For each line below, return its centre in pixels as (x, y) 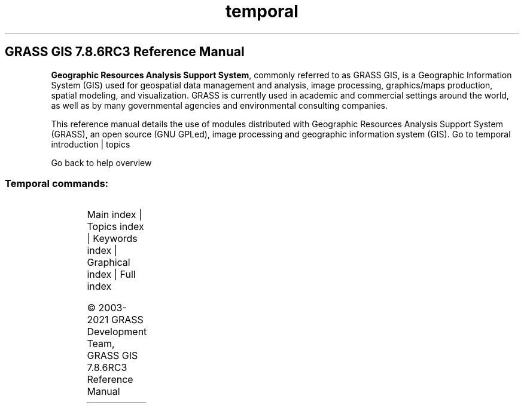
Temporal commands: (57, 183)
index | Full (111, 274)
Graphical (109, 263)
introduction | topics (91, 144)
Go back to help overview (101, 162)
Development (117, 332)
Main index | (115, 215)
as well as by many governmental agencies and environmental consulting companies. (220, 105)
